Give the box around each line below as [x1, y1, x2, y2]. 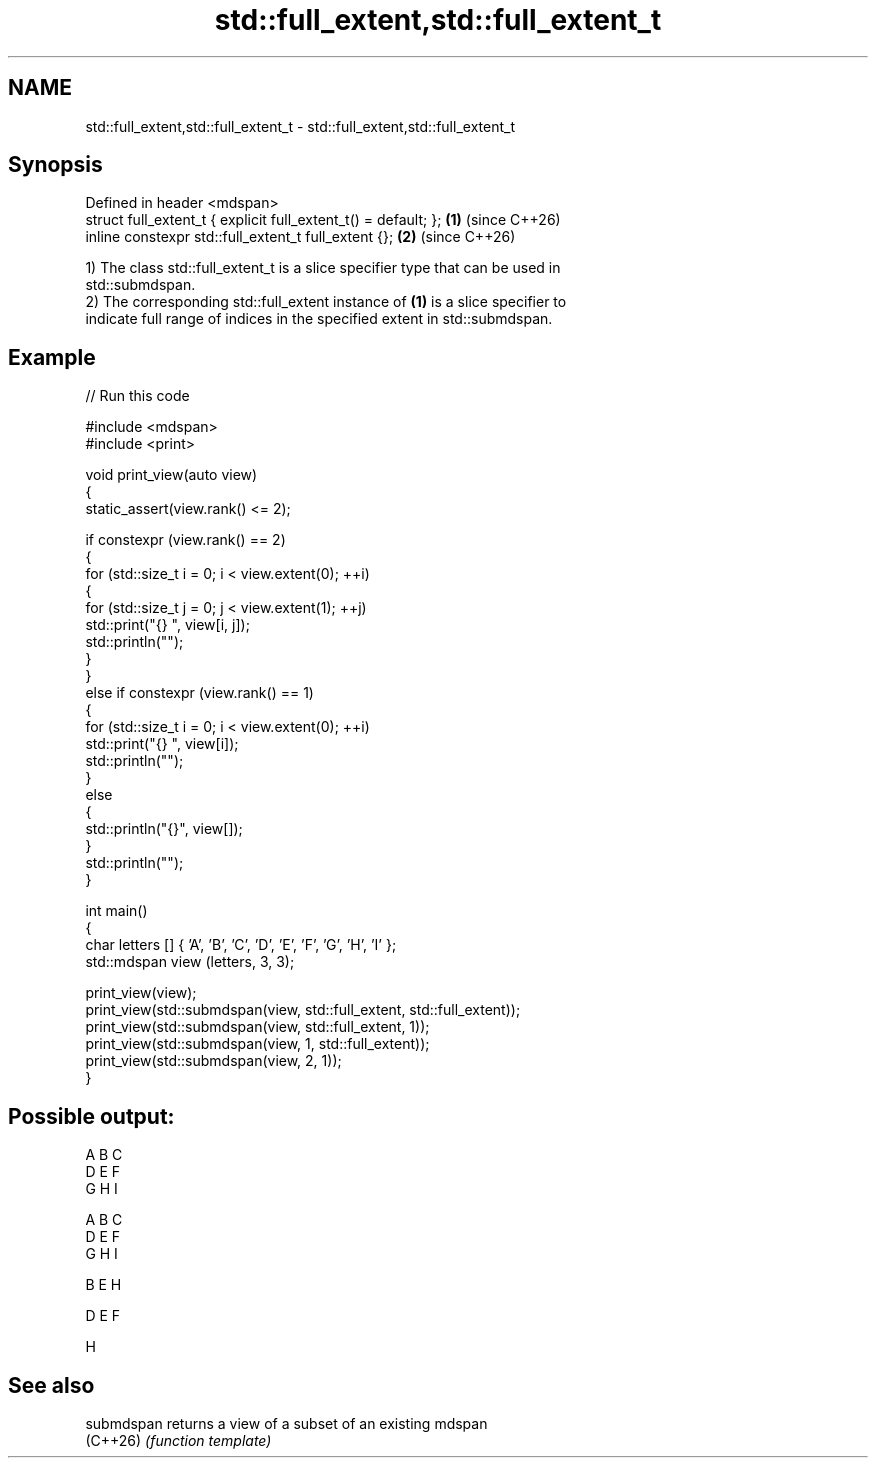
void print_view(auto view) [85, 466, 258, 484]
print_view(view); [85, 984, 197, 1002]
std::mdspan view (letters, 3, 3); [85, 953, 295, 971]
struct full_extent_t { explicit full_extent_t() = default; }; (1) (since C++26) [85, 211, 561, 229]
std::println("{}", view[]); [85, 820, 243, 838]
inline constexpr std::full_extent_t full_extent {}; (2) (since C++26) [85, 228, 516, 246]
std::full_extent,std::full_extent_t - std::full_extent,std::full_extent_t [85, 117, 515, 135]
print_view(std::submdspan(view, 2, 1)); [85, 1052, 342, 1070]
